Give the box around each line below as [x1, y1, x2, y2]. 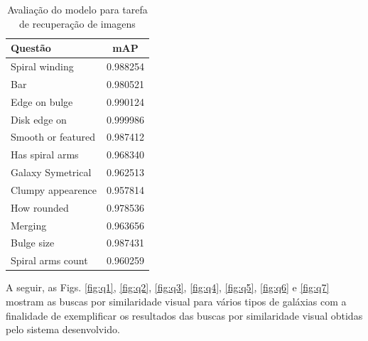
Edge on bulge [11, 94, 73, 109]
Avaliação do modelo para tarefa [7, 2, 148, 16]
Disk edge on [11, 112, 67, 126]
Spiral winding [11, 59, 74, 74]
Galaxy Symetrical [11, 165, 92, 180]
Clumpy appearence [11, 182, 97, 197]
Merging [11, 217, 47, 232]
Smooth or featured [11, 129, 96, 144]
